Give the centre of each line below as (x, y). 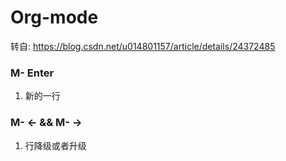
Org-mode (54, 17)
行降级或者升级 (55, 145)
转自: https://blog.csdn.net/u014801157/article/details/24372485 (143, 46)
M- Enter (32, 73)
